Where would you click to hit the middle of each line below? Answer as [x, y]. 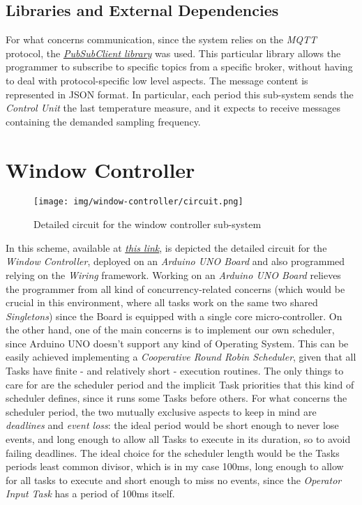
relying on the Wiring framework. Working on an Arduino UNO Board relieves [173, 274]
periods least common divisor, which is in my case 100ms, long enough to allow [175, 466]
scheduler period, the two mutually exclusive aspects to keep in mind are [161, 411]
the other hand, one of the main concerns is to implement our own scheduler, [170, 330]
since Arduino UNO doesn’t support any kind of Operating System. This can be [177, 343]
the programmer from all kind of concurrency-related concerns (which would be [175, 288]
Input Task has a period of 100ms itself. [90, 493]
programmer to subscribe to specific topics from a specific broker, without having [179, 67]
